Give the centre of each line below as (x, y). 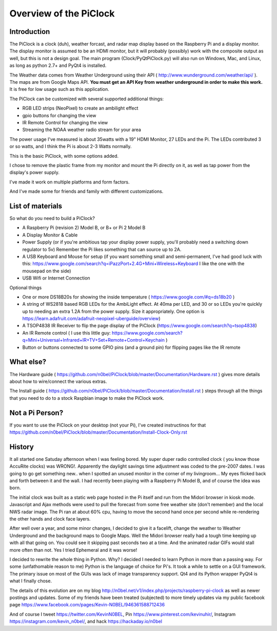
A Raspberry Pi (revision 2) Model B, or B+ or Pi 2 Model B (84, 228)
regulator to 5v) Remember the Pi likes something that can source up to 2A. (102, 249)
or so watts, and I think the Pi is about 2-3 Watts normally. (71, 146)
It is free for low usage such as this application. (60, 89)
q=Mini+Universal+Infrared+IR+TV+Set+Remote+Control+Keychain (94, 340)
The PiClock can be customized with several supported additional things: (87, 99)
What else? (28, 362)
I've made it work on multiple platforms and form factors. (70, 182)
